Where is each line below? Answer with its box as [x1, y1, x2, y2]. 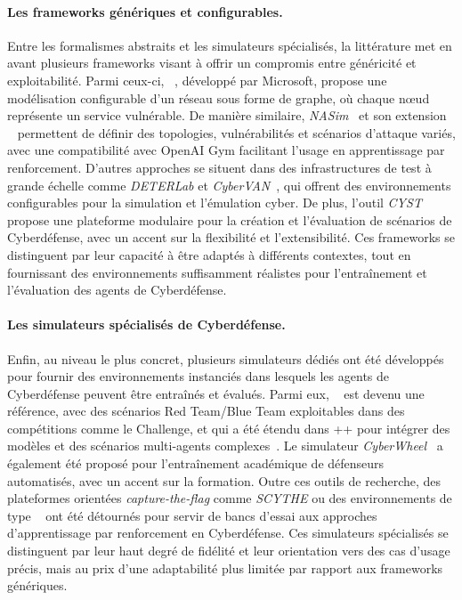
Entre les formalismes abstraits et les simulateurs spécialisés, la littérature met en [7, 36, 452, 54]
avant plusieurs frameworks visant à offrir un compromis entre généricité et [7, 53, 417, 72]
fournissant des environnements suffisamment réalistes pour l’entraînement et [7, 263, 427, 281]
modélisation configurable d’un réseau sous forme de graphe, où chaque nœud [7, 88, 430, 107]
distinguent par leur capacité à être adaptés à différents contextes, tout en [7, 245, 411, 264]
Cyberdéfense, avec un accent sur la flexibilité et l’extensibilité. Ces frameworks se [7, 228, 456, 247]
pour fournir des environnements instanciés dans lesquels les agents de [7, 367, 390, 385]
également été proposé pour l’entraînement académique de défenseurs [7, 454, 385, 473]
